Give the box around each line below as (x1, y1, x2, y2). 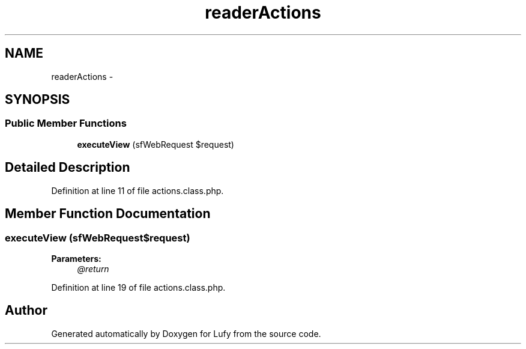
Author (5, 303, 47, 318)
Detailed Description (5, 160, 130, 175)
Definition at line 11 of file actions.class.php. (51, 185, 224, 196)
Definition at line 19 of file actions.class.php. (51, 282, 226, 293)
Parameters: (51, 253, 101, 264)
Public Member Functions (5, 117, 127, 130)
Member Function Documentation (5, 206, 211, 222)
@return (77, 263, 109, 274)
